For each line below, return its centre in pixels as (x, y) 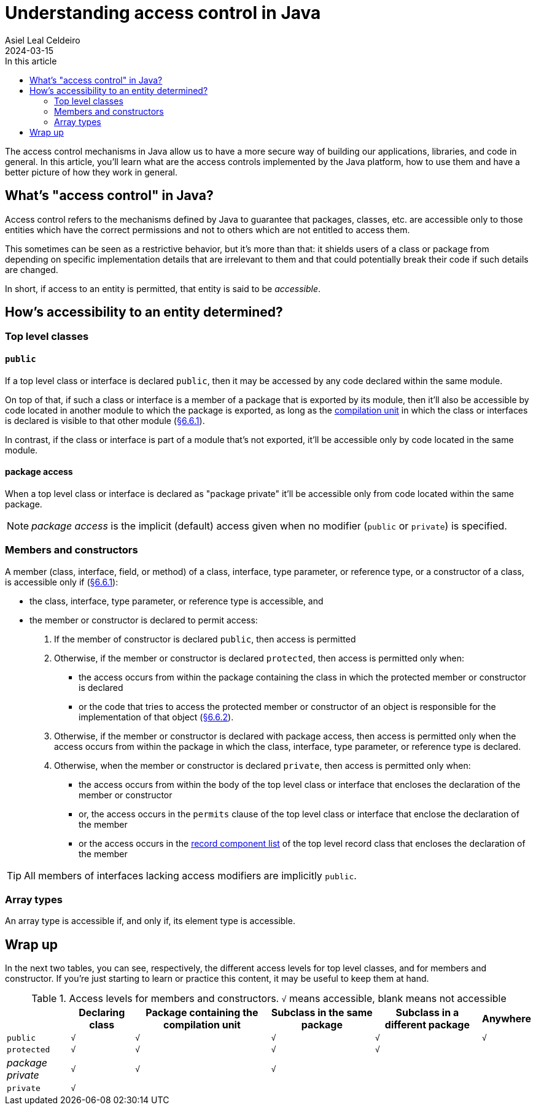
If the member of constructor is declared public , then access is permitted (205, 639)
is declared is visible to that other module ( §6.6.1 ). (105, 420)
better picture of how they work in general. (91, 172)
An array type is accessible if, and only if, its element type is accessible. (150, 921)
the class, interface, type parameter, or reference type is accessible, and (177, 601)
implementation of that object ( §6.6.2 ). (156, 717)
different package (427, 1025)
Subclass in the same (322, 1013)
